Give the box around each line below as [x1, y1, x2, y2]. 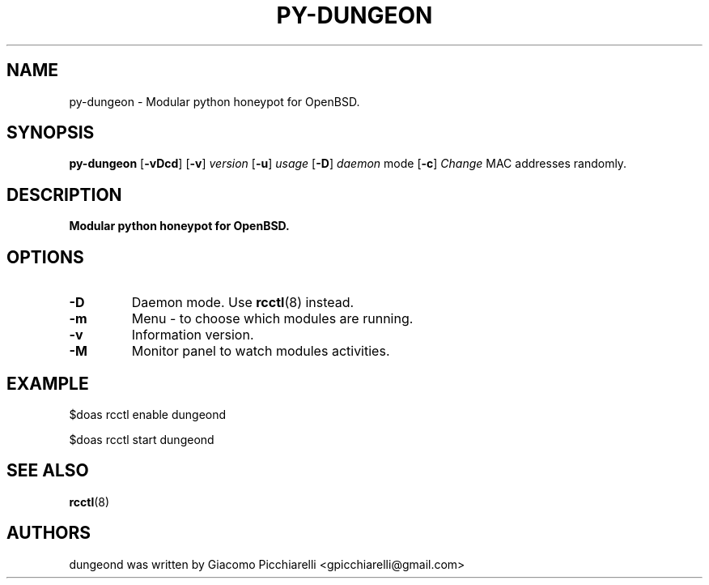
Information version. [131, 327, 254, 344]
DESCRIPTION [6, 184, 122, 205]
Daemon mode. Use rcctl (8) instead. [131, 294, 354, 311]
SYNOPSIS [6, 122, 95, 143]
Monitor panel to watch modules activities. [131, 343, 390, 360]
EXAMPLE [6, 373, 89, 394]
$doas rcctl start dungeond [69, 432, 214, 446]
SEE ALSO [6, 460, 89, 481]
